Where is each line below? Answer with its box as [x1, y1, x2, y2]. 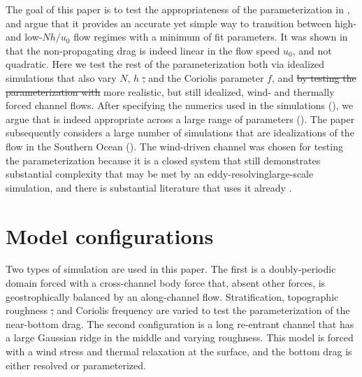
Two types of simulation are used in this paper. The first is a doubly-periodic [6, 262, 336, 276]
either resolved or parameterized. [6, 357, 146, 372]
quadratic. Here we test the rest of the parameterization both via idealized [6, 57, 325, 71]
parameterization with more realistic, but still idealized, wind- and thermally [6, 84, 335, 99]
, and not [292, 43, 332, 57]
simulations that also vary [6, 70, 117, 85]
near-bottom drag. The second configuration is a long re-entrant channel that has [6, 316, 354, 331]
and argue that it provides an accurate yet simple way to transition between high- [6, 15, 357, 30]
